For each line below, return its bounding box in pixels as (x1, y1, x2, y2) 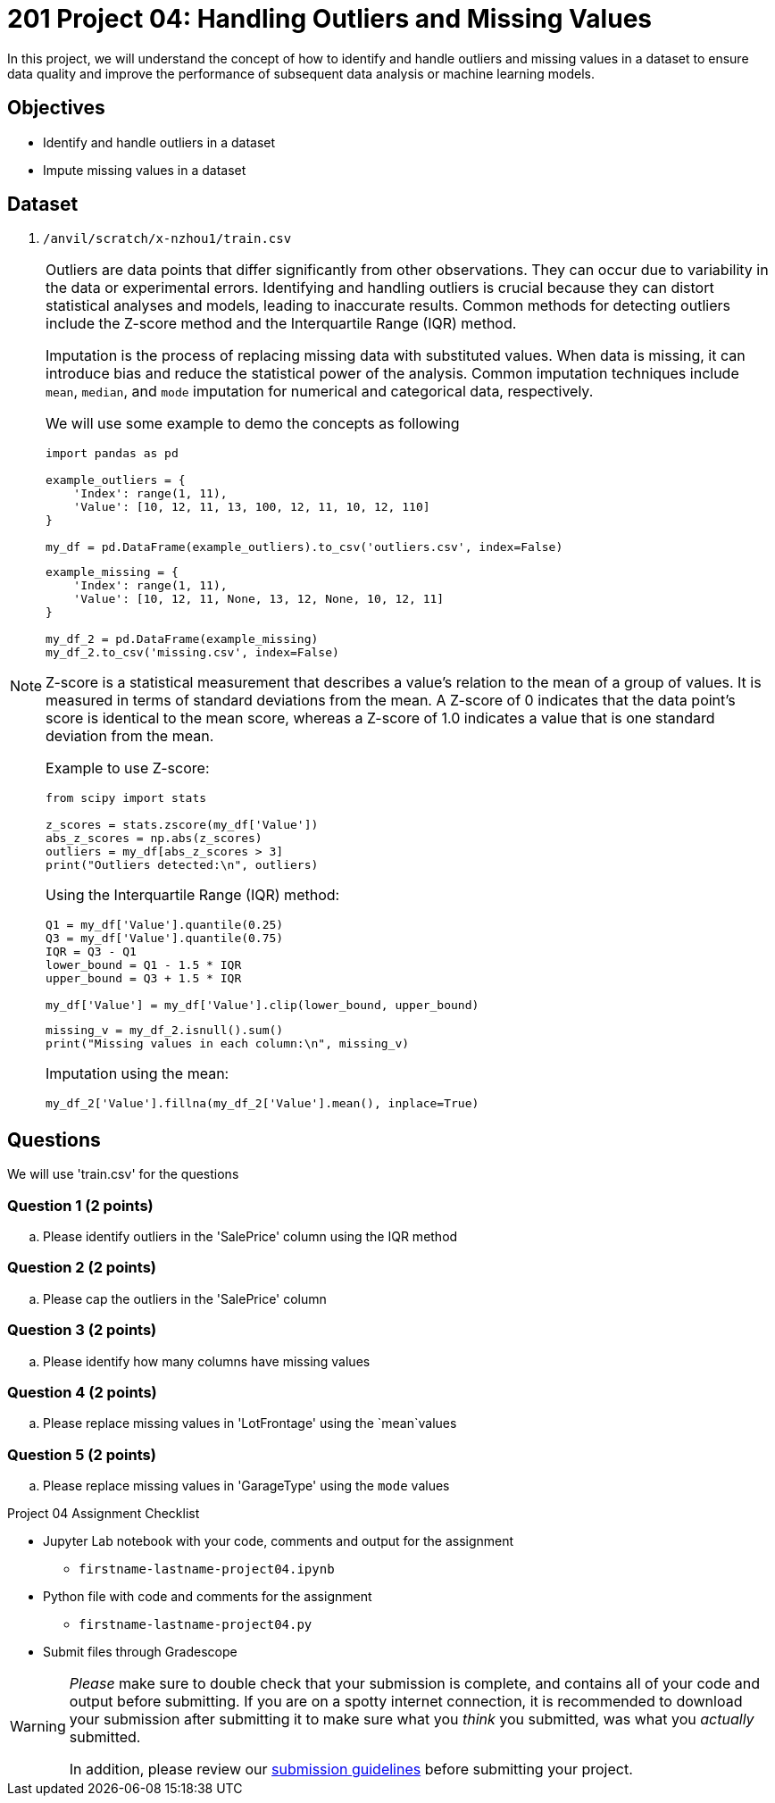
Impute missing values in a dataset (43, 162, 246, 178)
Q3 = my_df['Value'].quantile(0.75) (46, 931, 284, 946)
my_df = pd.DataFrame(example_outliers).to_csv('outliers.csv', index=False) (46, 540, 563, 555)
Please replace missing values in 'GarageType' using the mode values (43, 1478, 450, 1494)
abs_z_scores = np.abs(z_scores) (46, 831, 262, 846)
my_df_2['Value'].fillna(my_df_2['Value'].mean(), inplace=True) (46, 1097, 479, 1111)
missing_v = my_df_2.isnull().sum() (46, 1023, 284, 1038)
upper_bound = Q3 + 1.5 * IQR (46, 972, 242, 986)
